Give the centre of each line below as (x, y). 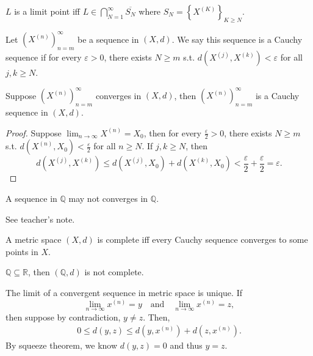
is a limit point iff (47, 11)
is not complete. (114, 272)
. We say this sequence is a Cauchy (237, 39)
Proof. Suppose (34, 132)
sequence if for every (44, 57)
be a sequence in (108, 39)
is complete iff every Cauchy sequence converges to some (203, 239)
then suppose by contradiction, (63, 317)
